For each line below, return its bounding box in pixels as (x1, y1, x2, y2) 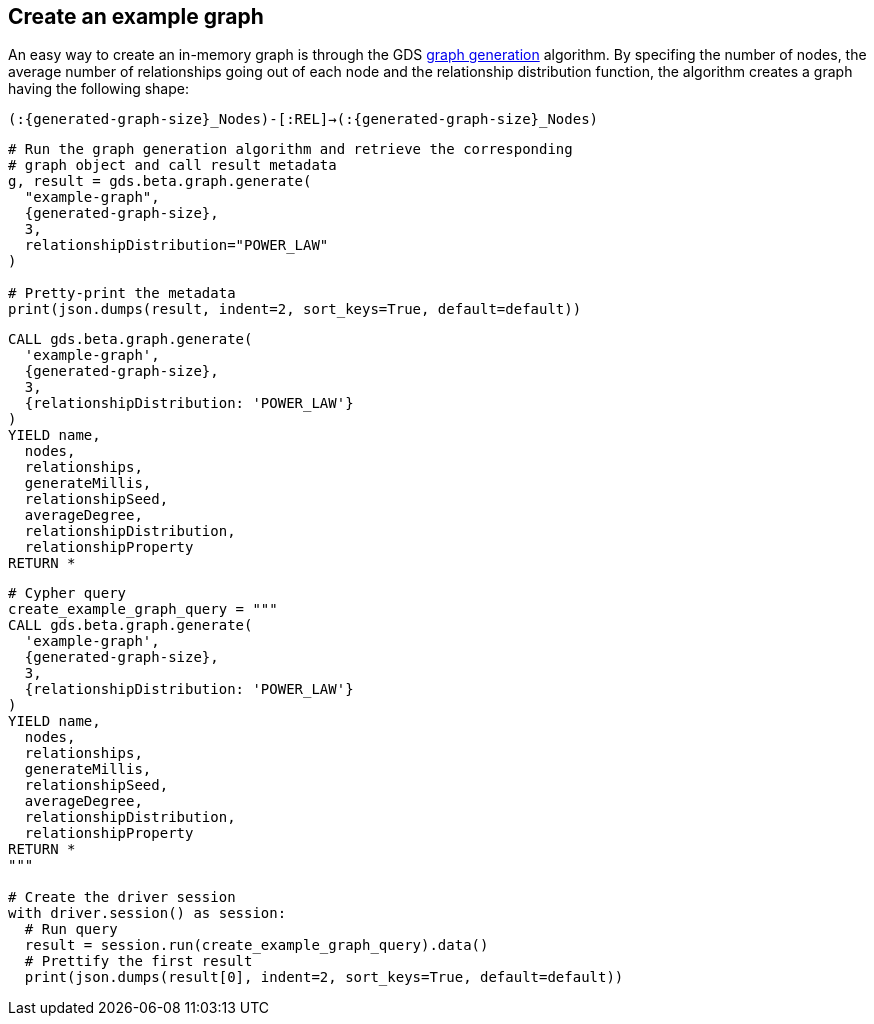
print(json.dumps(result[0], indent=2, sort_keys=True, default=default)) (24, 969, 624, 986)
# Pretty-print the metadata (8, 285, 236, 302)
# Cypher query (8, 585, 127, 602)
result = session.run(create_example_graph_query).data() (24, 937, 489, 954)
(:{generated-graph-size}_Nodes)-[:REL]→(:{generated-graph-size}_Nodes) (8, 111, 599, 128)
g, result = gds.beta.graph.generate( (8, 173, 312, 190)
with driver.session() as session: (8, 905, 287, 922)
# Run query (24, 921, 118, 938)
